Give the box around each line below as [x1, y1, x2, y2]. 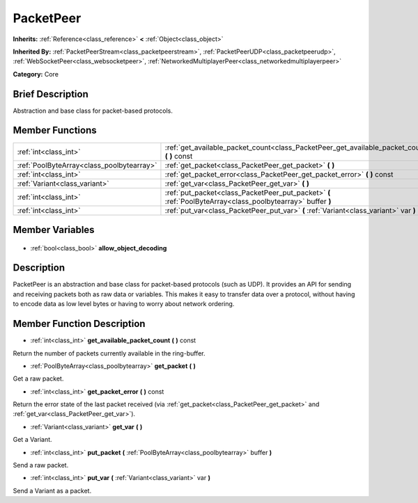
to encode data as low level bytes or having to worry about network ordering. [13, 300, 235, 308]
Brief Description [13, 88, 88, 100]
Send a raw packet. [13, 461, 69, 470]
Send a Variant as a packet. [13, 486, 92, 495]
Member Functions [13, 125, 97, 136]
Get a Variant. [13, 436, 52, 444]
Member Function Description [13, 318, 146, 330]
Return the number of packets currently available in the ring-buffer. [13, 349, 206, 358]
